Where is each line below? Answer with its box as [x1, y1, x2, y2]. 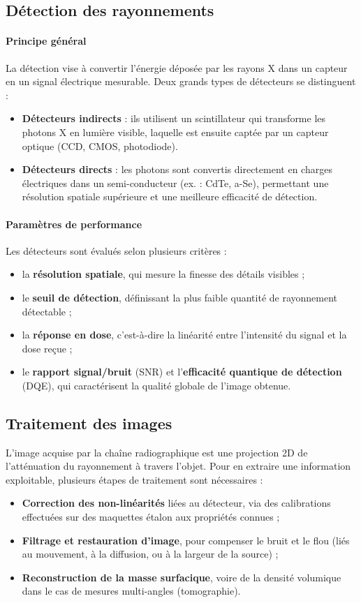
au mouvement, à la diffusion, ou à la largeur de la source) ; [22, 546, 279, 561]
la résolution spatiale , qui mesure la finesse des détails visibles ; [22, 267, 305, 281]
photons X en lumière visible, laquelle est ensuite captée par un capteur [22, 124, 329, 139]
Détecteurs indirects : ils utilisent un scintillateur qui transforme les [22, 111, 326, 126]
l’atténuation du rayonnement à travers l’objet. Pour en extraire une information [6, 459, 351, 473]
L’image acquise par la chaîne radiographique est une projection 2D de [6, 445, 308, 459]
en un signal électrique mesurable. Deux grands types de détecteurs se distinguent [6, 74, 356, 89]
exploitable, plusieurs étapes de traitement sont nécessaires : [6, 472, 263, 486]
